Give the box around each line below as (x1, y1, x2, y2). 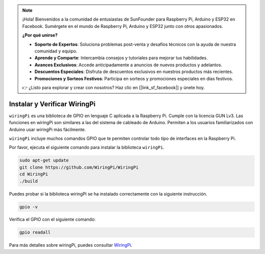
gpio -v (19, 204, 38, 209)
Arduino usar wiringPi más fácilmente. (9, 127, 86, 132)
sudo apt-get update (19, 157, 69, 163)
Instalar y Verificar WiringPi (9, 100, 96, 108)
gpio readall (19, 229, 51, 235)
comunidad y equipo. (34, 48, 78, 54)
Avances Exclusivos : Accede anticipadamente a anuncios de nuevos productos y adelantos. (34, 62, 223, 68)
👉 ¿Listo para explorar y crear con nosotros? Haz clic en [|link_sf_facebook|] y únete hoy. (22, 84, 205, 90)
